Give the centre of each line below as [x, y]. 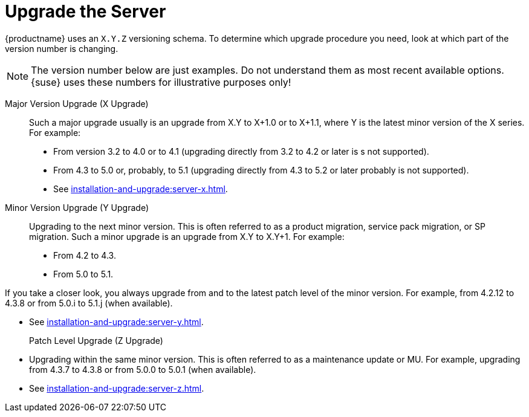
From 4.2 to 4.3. [85, 255]
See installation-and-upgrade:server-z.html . [117, 388]
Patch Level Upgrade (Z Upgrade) [96, 340]
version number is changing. [62, 48]
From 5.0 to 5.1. [83, 274]
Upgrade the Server [86, 11]
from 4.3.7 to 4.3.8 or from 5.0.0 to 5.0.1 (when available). [143, 369]
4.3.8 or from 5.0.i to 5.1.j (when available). [89, 303]
